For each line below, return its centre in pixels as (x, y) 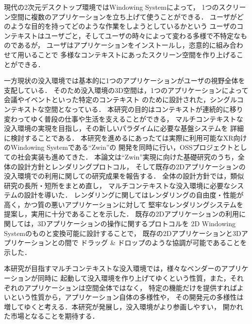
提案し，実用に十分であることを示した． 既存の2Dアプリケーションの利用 (121, 214)
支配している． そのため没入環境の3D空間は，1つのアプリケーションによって (126, 90)
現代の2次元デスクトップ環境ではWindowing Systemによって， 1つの (111, 7)
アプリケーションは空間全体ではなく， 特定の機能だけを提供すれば (130, 287)
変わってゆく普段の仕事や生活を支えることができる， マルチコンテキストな (124, 118)
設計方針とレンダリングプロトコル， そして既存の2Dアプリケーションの (131, 166)
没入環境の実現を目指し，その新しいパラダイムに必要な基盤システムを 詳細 (124, 128)
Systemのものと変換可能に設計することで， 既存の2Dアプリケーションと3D (123, 233)
